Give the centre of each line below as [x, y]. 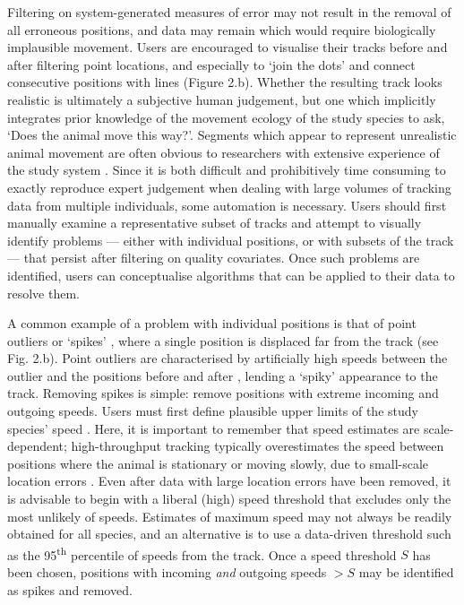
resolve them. [43, 293]
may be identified [406, 572]
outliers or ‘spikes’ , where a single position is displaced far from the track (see [223, 340]
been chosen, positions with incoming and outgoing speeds [167, 572]
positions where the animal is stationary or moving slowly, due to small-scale [218, 463]
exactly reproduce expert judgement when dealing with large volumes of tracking [229, 187]
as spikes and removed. [70, 589]
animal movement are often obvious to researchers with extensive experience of [223, 152]
